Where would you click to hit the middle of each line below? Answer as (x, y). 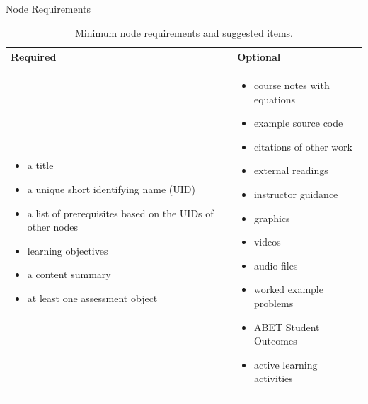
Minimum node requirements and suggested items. (184, 32)
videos (267, 242)
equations (274, 99)
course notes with (292, 85)
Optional (259, 57)
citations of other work (303, 146)
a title (40, 165)
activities (273, 378)
